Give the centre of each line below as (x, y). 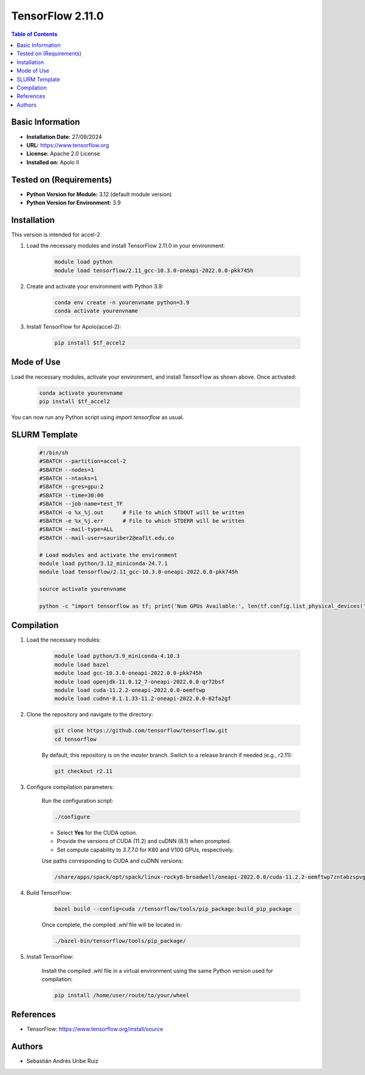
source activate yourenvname (83, 589)
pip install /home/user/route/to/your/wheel (122, 995)
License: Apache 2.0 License (63, 154)
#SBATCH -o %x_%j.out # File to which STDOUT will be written (142, 512)
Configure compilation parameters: (70, 787)
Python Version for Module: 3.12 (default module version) (99, 194)
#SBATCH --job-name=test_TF (81, 504)
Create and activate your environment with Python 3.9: (95, 286)
